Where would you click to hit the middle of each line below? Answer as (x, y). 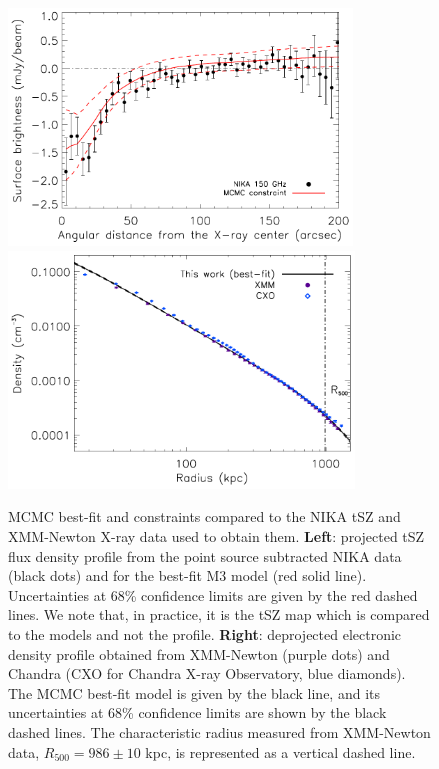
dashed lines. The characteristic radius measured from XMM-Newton (219, 731)
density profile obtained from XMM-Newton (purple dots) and (199, 653)
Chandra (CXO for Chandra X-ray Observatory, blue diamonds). (207, 673)
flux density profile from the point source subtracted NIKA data (205, 555)
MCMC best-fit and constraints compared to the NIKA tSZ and (204, 516)
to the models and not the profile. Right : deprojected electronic (205, 633)
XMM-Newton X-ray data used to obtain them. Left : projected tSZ (216, 536)
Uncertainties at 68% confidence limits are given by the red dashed (213, 594)
